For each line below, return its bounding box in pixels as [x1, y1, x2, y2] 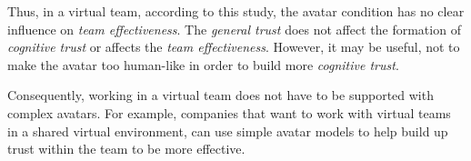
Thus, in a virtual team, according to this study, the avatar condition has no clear [7, 2, 465, 20]
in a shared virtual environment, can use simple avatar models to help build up [7, 121, 448, 140]
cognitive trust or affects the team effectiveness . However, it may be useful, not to [7, 37, 460, 56]
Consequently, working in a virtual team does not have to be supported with [7, 86, 434, 105]
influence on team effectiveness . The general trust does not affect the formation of [7, 19, 461, 38]
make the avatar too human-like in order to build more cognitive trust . [7, 55, 399, 74]
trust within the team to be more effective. [7, 139, 246, 158]
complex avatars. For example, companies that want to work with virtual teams [7, 103, 451, 122]
